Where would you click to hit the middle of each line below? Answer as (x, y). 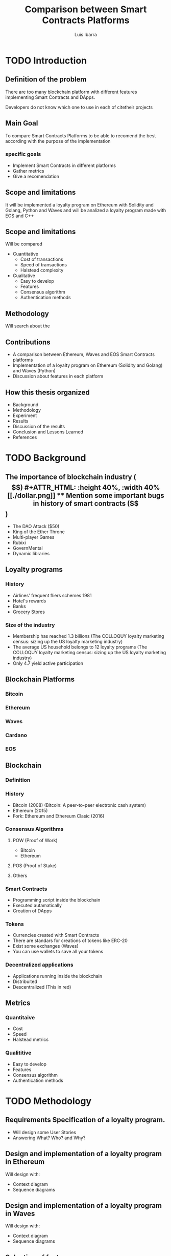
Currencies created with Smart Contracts (56, 935)
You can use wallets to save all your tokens (58, 952)
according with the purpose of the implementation (58, 141)
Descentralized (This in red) (42, 987)
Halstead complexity (42, 270)
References (25, 437)
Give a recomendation (36, 176)
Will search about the (28, 326)
